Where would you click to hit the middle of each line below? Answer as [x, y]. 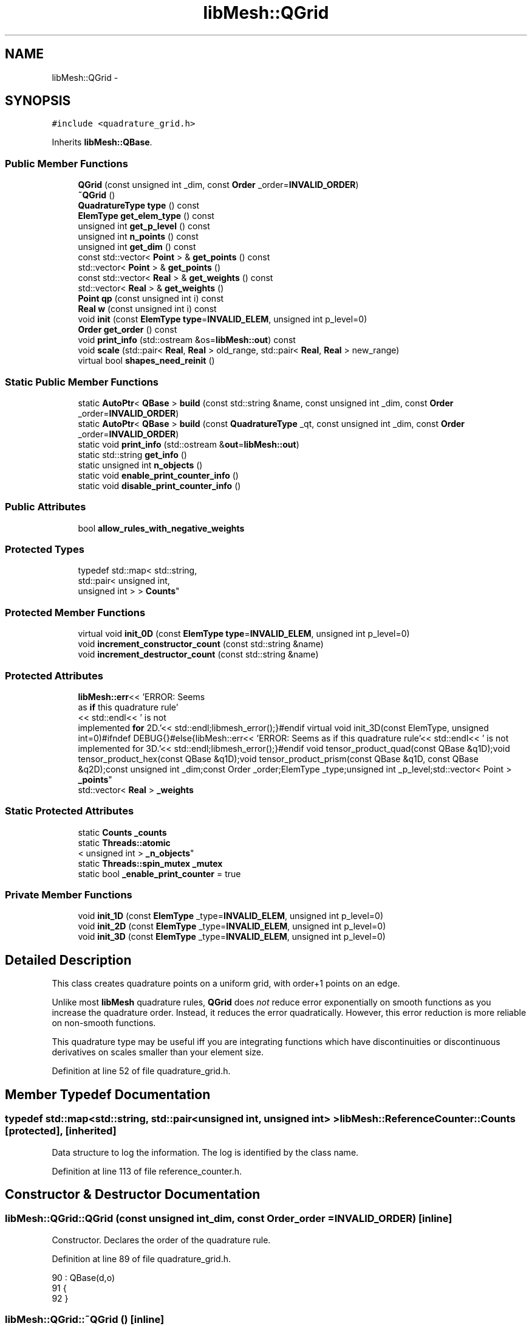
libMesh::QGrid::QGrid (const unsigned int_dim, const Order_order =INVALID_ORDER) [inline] [229, 1219]
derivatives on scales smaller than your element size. [158, 1052]
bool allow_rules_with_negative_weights [161, 528]
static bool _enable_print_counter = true [159, 873]
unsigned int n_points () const [138, 237]
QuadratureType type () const [139, 206]
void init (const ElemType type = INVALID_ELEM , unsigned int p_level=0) [223, 319]
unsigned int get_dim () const [137, 247]
